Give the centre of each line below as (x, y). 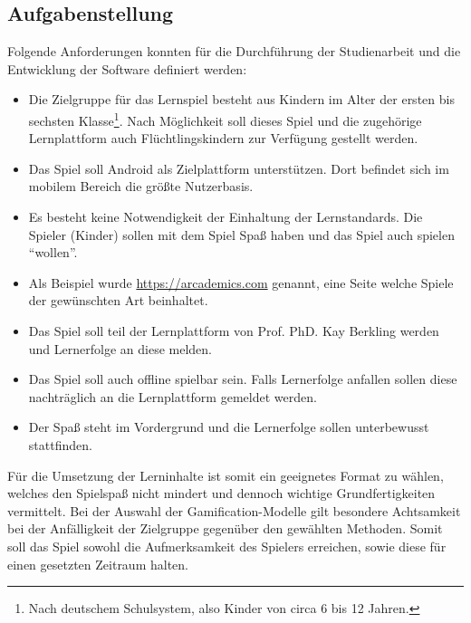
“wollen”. (53, 252)
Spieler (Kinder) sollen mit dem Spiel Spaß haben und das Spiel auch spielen (241, 234)
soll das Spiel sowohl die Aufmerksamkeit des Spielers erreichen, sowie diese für (227, 546)
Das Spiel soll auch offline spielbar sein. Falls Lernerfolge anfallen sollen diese (243, 379)
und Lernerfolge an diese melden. (120, 348)
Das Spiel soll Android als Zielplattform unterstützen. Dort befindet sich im (239, 168)
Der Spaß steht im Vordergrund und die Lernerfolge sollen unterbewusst (229, 427)
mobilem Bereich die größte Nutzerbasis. (141, 186)
